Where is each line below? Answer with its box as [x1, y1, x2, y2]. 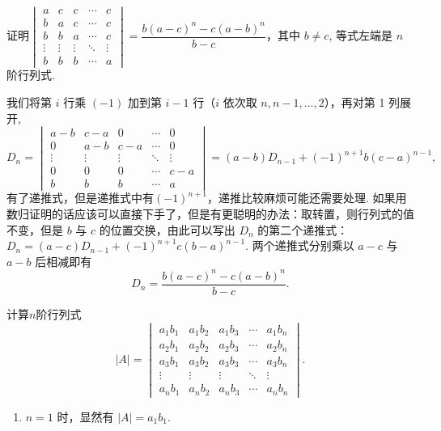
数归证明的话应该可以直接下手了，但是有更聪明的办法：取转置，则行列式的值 [6, 205, 414, 222]
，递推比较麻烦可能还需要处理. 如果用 [207, 189, 407, 206]
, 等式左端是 [329, 27, 392, 44]
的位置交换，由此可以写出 [99, 221, 235, 238]
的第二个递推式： [257, 221, 349, 238]
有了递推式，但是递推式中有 [6, 189, 154, 206]
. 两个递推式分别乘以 [245, 237, 354, 254]
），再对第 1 [324, 93, 385, 110]
